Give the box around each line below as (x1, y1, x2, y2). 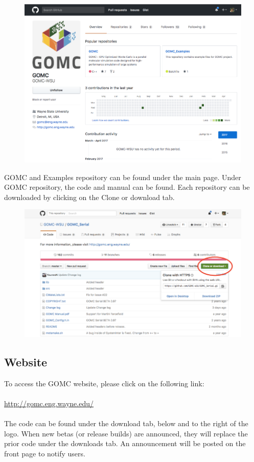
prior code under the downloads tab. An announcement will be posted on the (4, 438, 246, 449)
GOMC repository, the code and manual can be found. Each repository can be (4, 182, 250, 192)
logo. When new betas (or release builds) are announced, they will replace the (4, 428, 248, 438)
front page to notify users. (4, 448, 85, 459)
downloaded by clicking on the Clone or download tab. (4, 191, 175, 202)
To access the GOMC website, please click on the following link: (4, 378, 204, 388)
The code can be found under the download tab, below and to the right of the (4, 418, 248, 429)
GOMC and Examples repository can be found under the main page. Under (4, 171, 241, 182)
